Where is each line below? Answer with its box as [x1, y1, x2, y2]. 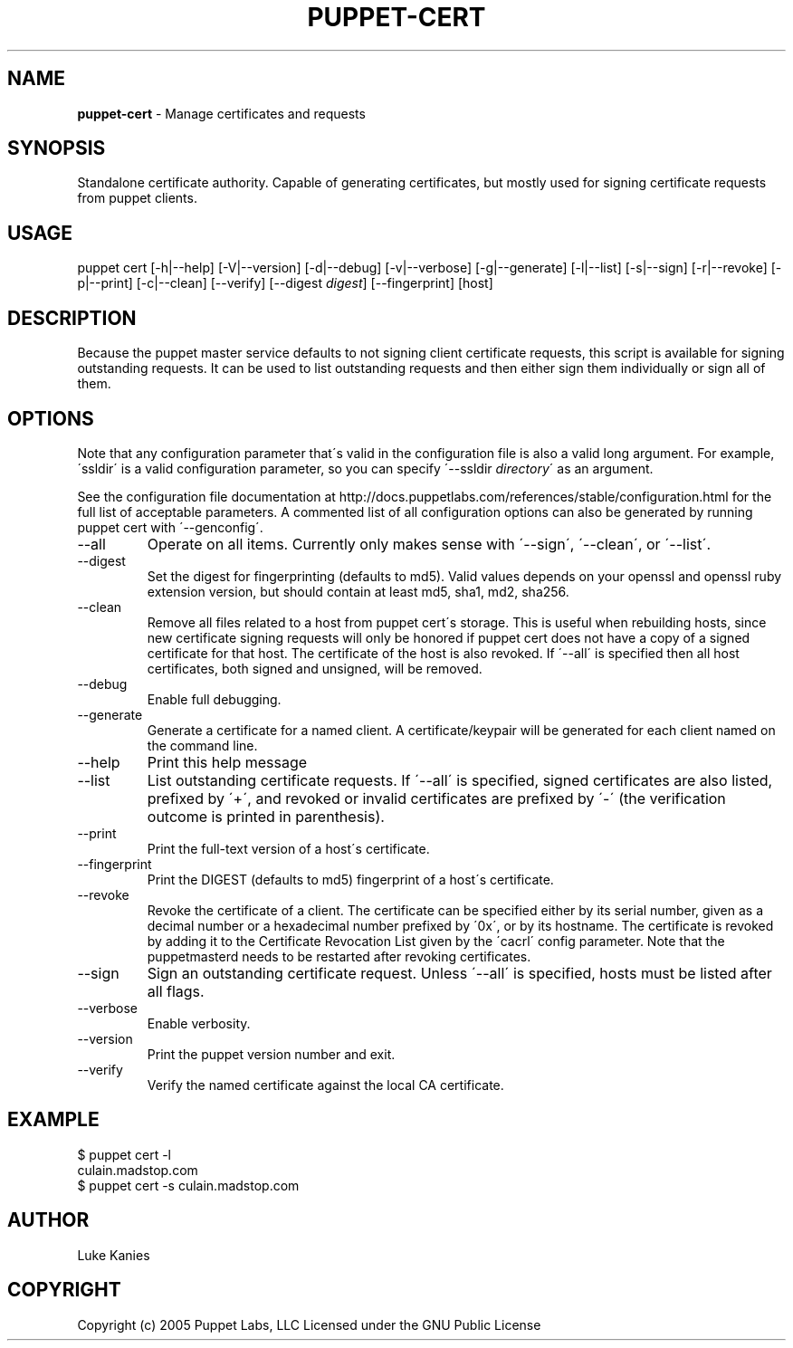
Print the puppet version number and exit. [147, 1046, 396, 1062]
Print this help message [147, 752, 308, 771]
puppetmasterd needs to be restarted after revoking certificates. [147, 948, 531, 964]
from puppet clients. [77, 190, 197, 206]
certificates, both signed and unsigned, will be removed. [147, 660, 482, 676]
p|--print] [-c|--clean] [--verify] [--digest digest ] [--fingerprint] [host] [77, 275, 493, 292]
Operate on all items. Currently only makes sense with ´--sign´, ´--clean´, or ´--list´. [147, 534, 712, 553]
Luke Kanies [77, 1247, 150, 1263]
